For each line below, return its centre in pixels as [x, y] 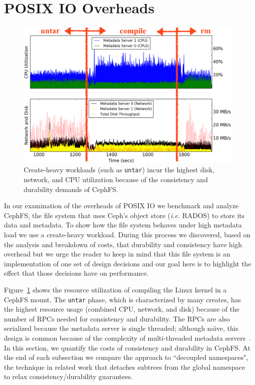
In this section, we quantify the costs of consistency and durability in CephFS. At [127, 347]
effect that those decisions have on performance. [76, 273]
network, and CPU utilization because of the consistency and [116, 179]
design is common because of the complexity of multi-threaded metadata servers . [127, 337]
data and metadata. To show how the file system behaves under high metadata [123, 225]
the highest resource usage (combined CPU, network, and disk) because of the [122, 309]
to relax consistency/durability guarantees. [68, 376]
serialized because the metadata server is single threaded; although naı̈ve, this [121, 328]
